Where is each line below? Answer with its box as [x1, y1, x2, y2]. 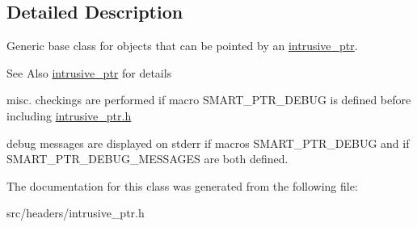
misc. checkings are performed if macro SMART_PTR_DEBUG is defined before [6, 91, 411, 108]
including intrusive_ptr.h [6, 107, 132, 124]
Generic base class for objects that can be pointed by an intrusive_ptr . [6, 37, 358, 54]
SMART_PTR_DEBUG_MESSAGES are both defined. [6, 150, 289, 167]
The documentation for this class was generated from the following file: [6, 177, 358, 194]
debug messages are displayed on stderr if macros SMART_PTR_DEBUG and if [6, 134, 410, 151]
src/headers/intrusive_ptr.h [6, 204, 145, 221]
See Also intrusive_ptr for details [6, 64, 172, 81]
